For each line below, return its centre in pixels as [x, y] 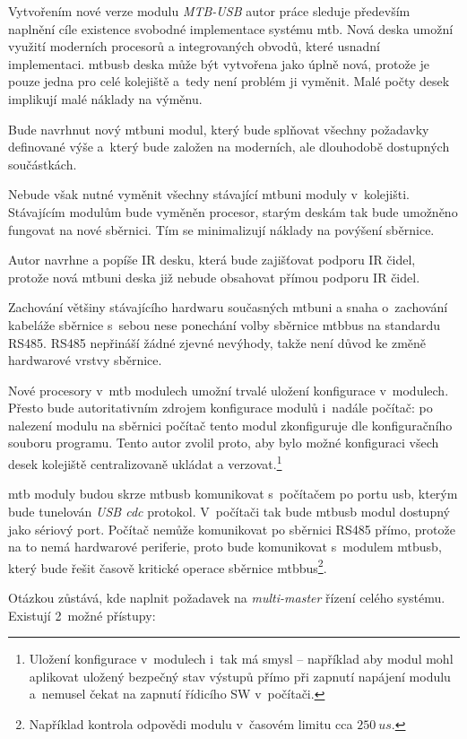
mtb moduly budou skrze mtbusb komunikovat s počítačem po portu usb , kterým [233, 494]
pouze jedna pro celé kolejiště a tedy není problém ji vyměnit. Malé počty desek [229, 81]
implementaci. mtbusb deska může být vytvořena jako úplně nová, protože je [219, 63]
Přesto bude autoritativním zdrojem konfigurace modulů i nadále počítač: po [221, 408]
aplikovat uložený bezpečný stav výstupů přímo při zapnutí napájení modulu [240, 676]
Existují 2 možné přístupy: [82, 615]
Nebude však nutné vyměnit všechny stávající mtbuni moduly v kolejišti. [209, 194]
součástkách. [43, 164]
